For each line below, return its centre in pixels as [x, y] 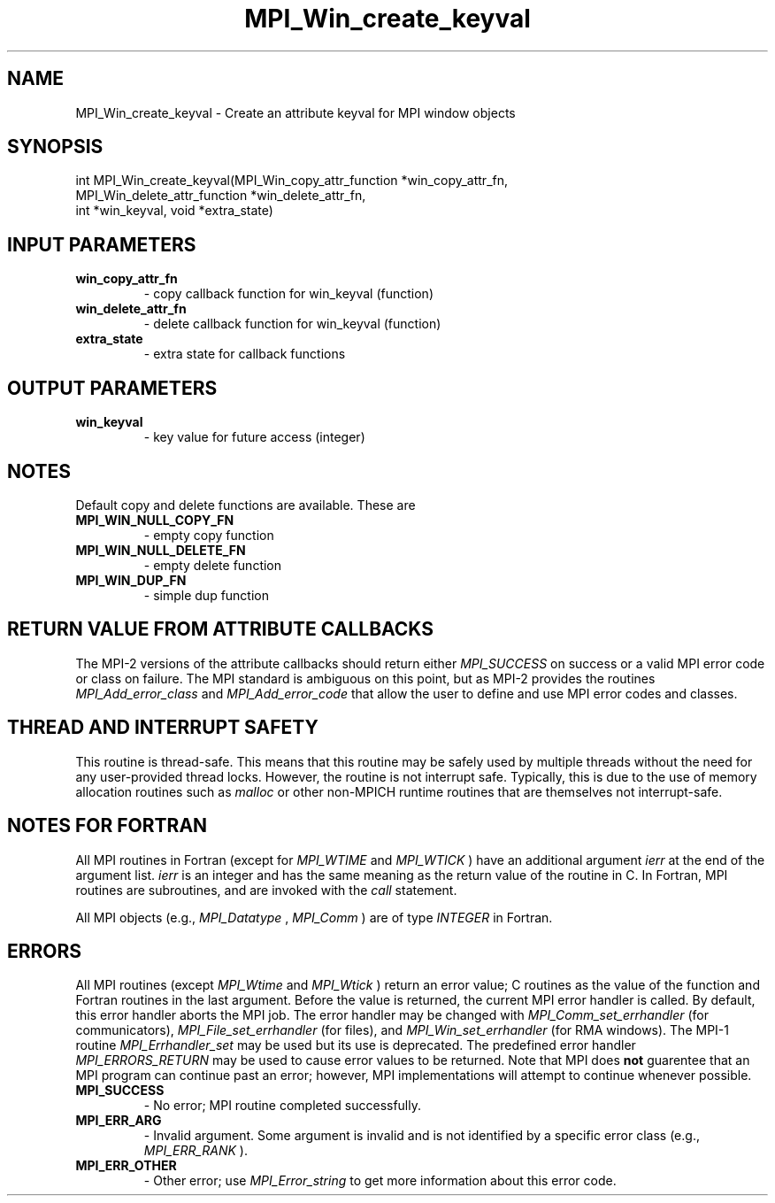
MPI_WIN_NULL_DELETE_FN [161, 550]
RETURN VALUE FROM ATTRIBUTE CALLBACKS [221, 629]
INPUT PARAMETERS [102, 244]
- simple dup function [207, 595]
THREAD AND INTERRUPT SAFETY [163, 728]
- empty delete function [213, 565]
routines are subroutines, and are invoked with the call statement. [266, 890]
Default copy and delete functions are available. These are [246, 505]
